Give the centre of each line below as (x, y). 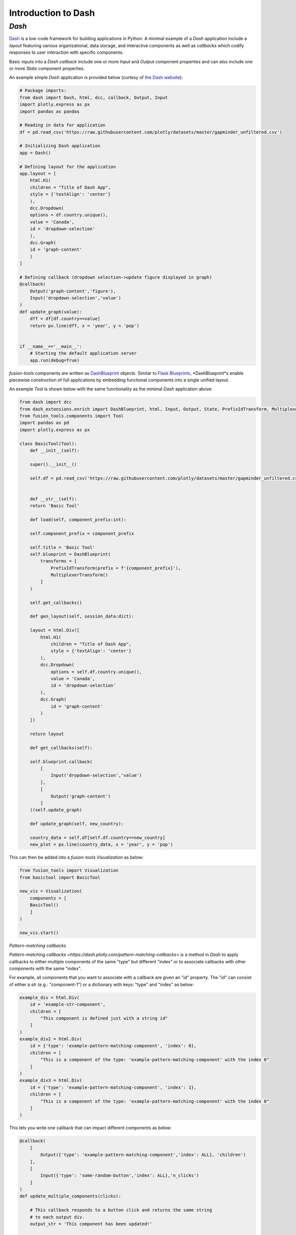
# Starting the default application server (83, 353)
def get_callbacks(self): (61, 748)
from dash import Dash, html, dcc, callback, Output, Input (94, 97)
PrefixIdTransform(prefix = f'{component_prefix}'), (116, 568)
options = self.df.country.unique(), (96, 672)
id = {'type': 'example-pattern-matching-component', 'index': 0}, (113, 1046)
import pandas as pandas (50, 111)
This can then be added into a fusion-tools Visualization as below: (76, 858)
